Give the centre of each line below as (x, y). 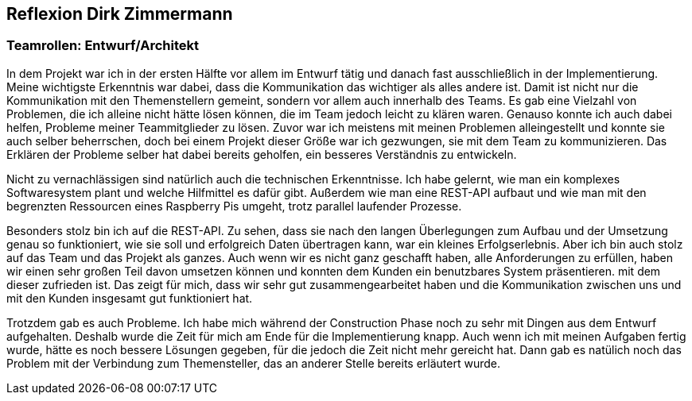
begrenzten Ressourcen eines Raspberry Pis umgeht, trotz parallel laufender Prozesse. (234, 206)
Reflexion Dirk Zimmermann (120, 14)
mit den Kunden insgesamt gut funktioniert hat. (130, 298)
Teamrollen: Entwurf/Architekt (103, 46)
